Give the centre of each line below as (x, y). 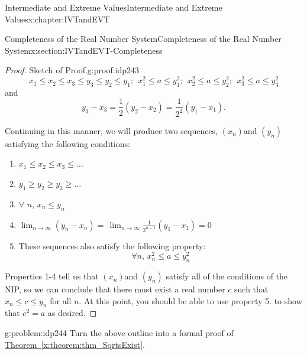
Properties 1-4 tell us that (52, 276)
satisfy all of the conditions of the (227, 276)
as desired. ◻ (72, 313)
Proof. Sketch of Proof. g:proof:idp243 (72, 70)
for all (61, 300)
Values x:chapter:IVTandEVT (57, 19)
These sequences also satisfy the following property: (112, 245)
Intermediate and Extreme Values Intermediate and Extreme (114, 7)
